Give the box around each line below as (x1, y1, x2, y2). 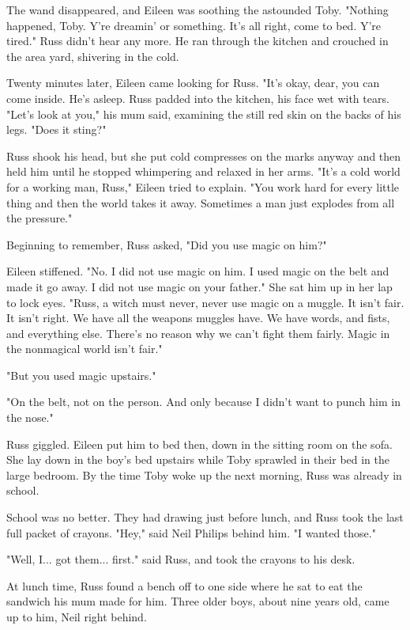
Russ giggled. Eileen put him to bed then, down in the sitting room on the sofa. (6, 435, 393, 452)
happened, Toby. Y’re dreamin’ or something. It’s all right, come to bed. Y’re (6, 17, 382, 33)
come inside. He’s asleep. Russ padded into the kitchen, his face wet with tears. (6, 89, 389, 106)
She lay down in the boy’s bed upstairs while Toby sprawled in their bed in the (6, 451, 390, 468)
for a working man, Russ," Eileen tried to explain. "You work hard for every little (6, 178, 400, 195)
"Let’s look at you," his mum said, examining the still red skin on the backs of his (6, 105, 401, 122)
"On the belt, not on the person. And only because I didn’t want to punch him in (6, 393, 401, 410)
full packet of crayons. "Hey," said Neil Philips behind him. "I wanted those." (6, 524, 376, 541)
